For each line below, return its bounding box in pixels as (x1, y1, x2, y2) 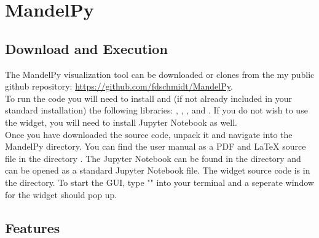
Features (5, 218, 60, 237)
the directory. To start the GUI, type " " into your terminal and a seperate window (5, 175, 314, 188)
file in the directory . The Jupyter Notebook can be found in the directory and (5, 152, 301, 164)
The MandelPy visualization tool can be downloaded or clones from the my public (5, 67, 315, 80)
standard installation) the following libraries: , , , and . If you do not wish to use (5, 104, 308, 117)
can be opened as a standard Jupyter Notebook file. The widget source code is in (5, 164, 310, 177)
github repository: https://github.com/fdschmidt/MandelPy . (5, 80, 233, 93)
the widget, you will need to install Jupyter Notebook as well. (5, 115, 237, 128)
